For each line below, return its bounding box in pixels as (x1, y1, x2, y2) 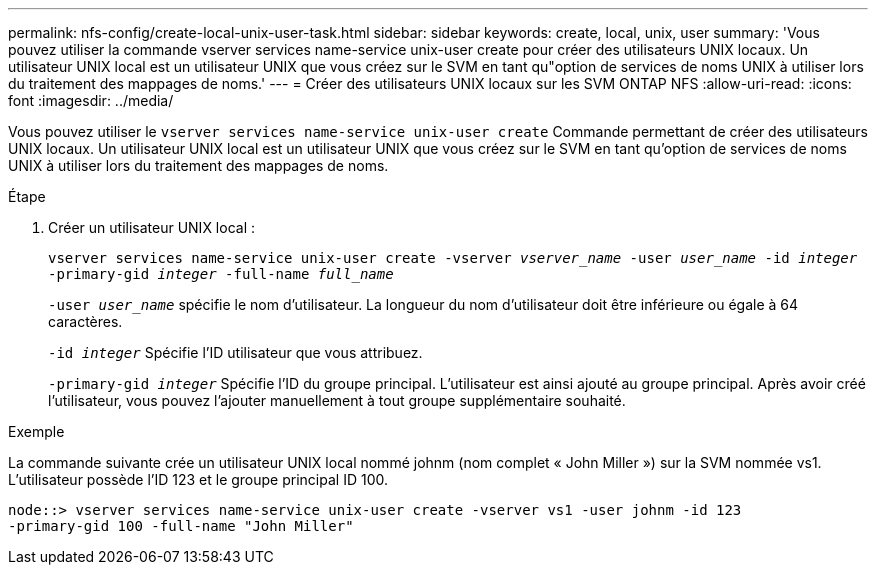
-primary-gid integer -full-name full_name (48, 266, 394, 282)
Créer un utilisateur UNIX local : (48, 219, 256, 236)
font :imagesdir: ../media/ (8, 92, 174, 109)
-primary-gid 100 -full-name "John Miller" (8, 518, 354, 534)
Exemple (8, 423, 65, 440)
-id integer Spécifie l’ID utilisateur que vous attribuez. (48, 344, 423, 361)
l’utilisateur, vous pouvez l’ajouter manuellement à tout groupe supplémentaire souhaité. (48, 392, 626, 409)
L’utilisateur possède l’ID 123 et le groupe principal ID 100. (8, 471, 388, 488)
